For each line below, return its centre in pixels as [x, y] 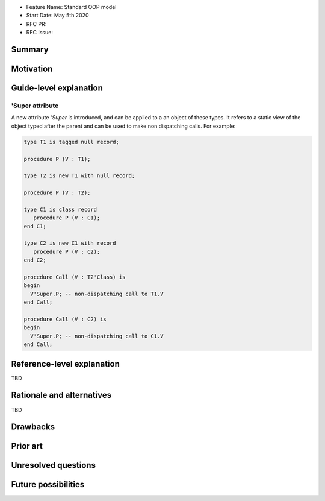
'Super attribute [35, 106]
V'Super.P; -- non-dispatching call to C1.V [97, 336]
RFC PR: [36, 24]
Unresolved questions [54, 465]
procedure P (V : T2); [57, 193]
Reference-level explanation [65, 364]
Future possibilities [48, 484]
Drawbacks [33, 427]
